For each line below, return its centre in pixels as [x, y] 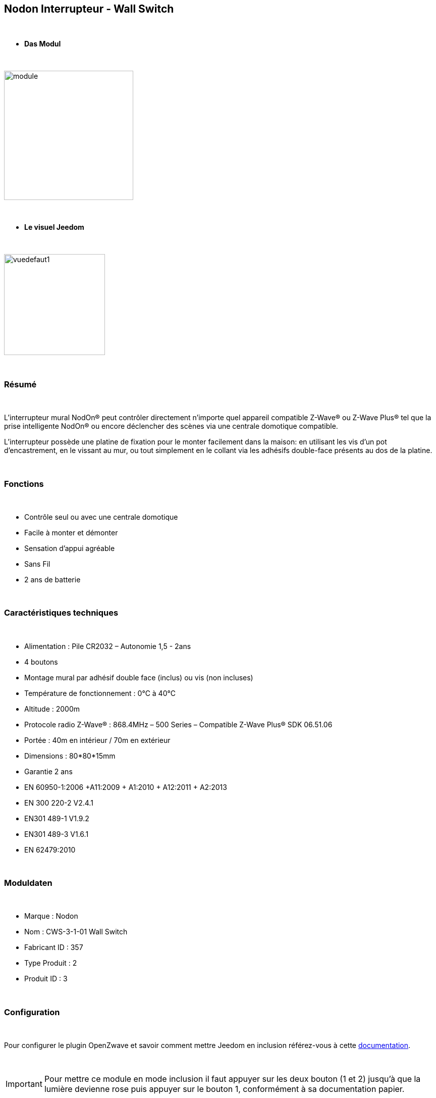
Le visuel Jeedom [54, 227]
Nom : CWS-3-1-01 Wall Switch [76, 932]
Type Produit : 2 [51, 963]
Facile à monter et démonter [71, 532]
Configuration [32, 1012]
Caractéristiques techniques [61, 613]
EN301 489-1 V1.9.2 [57, 818]
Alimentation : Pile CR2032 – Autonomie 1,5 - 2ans [108, 646]
